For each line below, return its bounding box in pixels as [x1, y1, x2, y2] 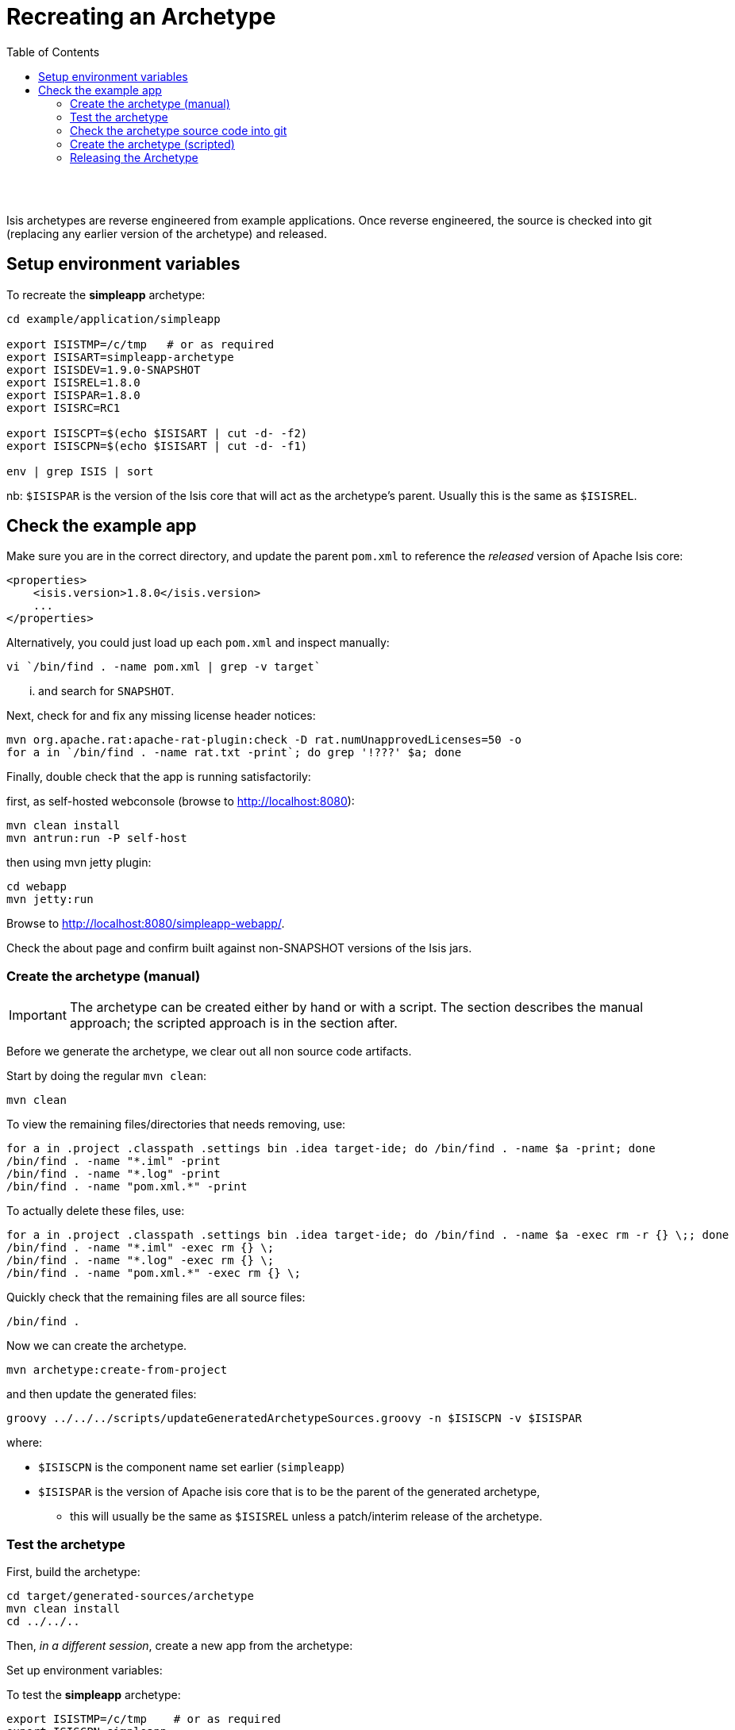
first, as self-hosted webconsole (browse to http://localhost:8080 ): [6, 794, 355, 809]
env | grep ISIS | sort [6, 464, 154, 478]
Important [9, 1007, 67, 1024]
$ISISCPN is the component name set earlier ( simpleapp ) [38, 1460, 345, 1474]
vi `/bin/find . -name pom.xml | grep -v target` [6, 660, 321, 674]
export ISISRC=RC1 [6, 401, 121, 414]
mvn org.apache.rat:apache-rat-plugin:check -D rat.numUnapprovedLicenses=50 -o [6, 733, 522, 747]
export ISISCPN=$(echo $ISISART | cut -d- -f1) [6, 439, 308, 452]
